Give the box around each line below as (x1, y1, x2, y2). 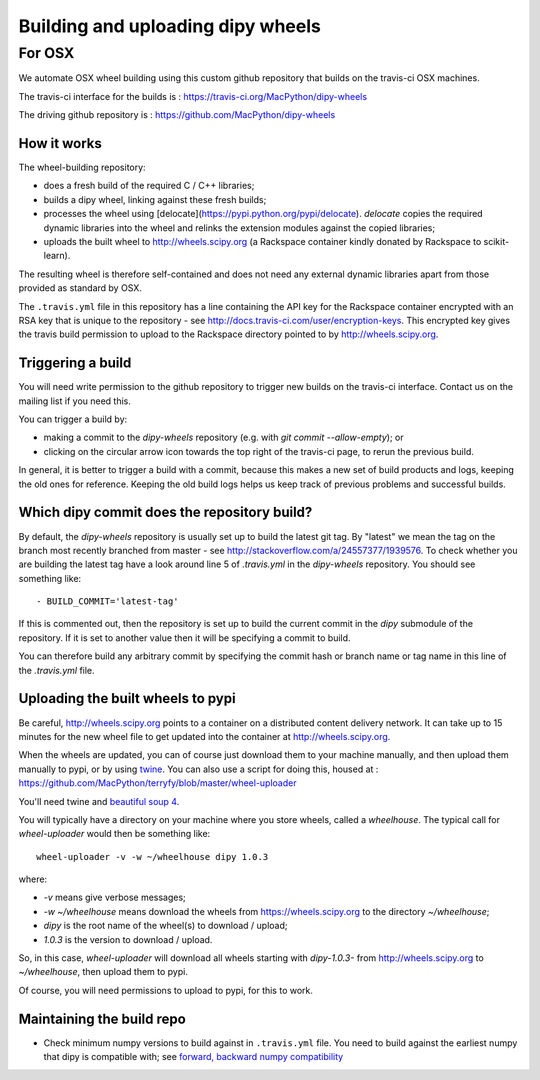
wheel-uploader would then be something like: (18, 828, 211, 840)
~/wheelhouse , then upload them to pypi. (18, 966, 189, 978)
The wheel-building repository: (18, 161, 146, 174)
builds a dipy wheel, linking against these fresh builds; (43, 193, 267, 205)
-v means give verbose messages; (43, 891, 187, 904)
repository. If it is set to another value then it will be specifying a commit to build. (18, 631, 351, 644)
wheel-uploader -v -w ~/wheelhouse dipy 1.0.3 (36, 851, 269, 862)
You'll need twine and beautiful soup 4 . (18, 795, 180, 807)
